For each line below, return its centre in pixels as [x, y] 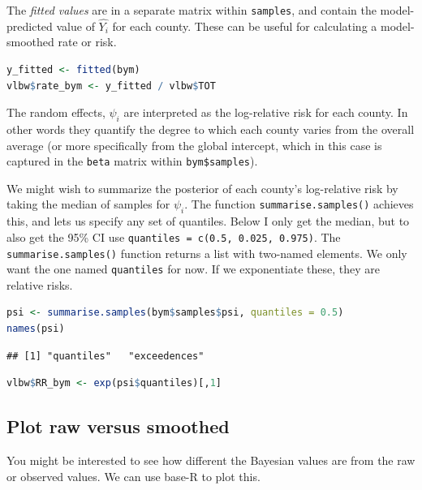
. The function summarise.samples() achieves [299, 204]
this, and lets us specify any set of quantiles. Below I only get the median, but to [208, 221]
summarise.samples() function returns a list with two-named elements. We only [207, 253]
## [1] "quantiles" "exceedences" [105, 356]
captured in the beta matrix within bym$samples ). [132, 161]
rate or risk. [87, 42]
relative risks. [40, 284]
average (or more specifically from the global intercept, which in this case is [194, 145]
